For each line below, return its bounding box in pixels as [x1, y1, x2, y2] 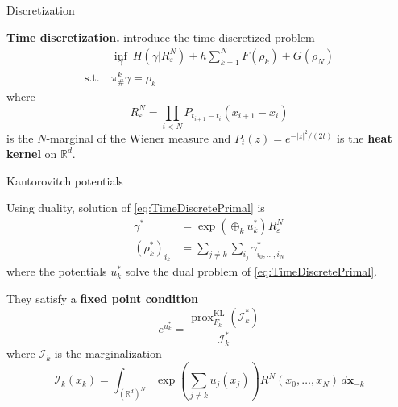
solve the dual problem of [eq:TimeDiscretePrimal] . [125, 263, 377, 280]
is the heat [337, 129, 392, 146]
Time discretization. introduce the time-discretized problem [6, 28, 315, 45]
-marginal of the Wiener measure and [46, 129, 231, 146]
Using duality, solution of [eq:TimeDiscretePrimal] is [6, 199, 265, 216]
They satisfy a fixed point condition [6, 289, 198, 306]
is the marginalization [54, 345, 162, 362]
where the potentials [6, 263, 107, 280]
